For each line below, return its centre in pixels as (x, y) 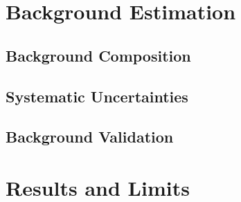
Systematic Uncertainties (97, 96)
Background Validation (90, 137)
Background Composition (98, 55)
